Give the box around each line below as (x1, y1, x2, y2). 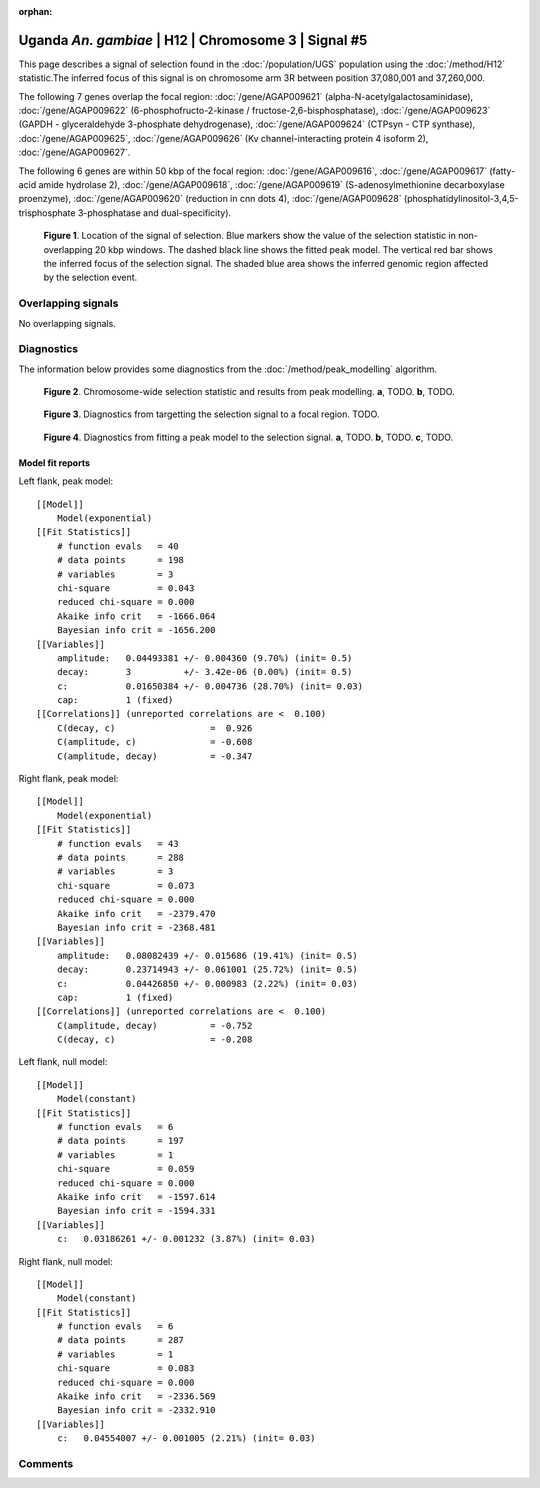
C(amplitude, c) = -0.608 (56, 736, 253, 748)
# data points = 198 (56, 555, 185, 566)
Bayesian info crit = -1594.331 (56, 1205, 216, 1217)
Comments (18, 1456, 74, 1470)
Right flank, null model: (18, 1255, 114, 1267)
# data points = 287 (56, 1335, 185, 1346)
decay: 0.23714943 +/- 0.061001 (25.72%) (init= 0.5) (56, 964, 359, 975)
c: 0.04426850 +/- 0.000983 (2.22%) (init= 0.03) (56, 978, 359, 989)
